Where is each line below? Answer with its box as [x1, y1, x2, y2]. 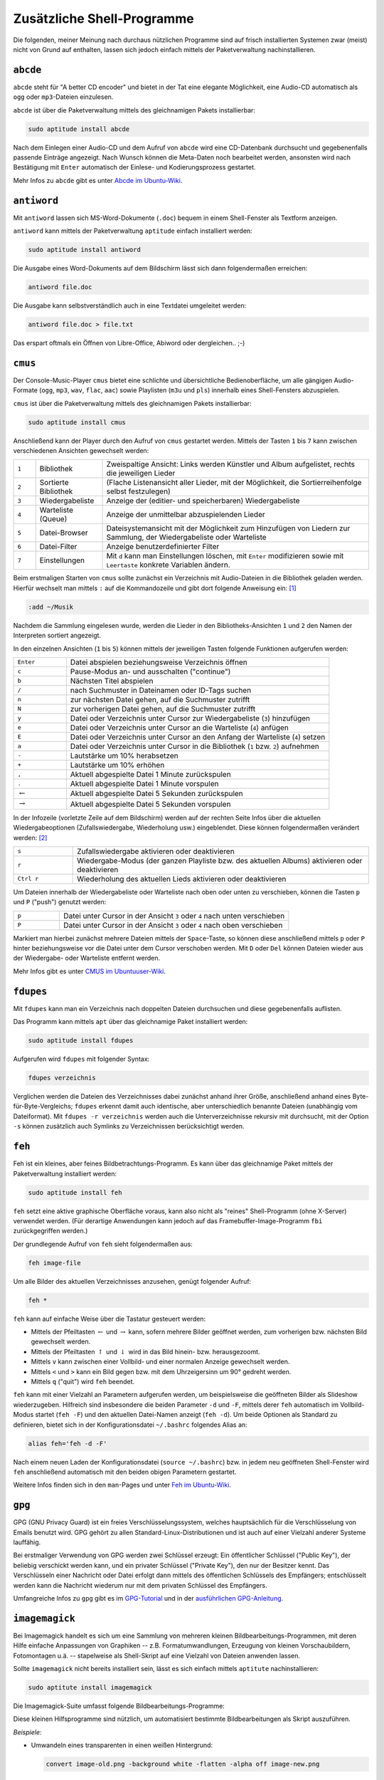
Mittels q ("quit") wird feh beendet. [31, 1377, 135, 1386]
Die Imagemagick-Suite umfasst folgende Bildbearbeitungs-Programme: [13, 1702, 225, 1710]
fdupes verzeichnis [28, 1074, 96, 1082]
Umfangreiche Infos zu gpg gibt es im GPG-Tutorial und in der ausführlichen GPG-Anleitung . [13, 1593, 284, 1602]
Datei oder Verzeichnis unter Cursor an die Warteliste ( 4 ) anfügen [70, 723, 289, 733]
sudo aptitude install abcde [28, 125, 130, 133]
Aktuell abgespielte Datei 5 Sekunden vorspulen [70, 799, 231, 809]
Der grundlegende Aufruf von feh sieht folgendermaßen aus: [13, 1240, 193, 1248]
